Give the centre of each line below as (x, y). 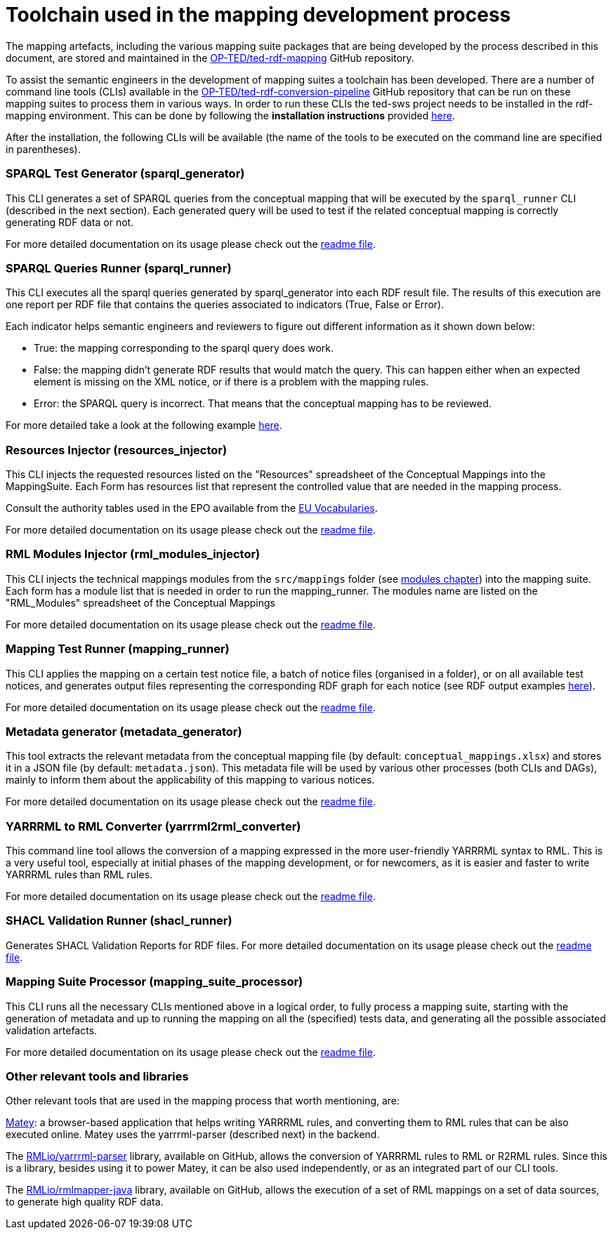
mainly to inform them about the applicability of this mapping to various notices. (190, 780)
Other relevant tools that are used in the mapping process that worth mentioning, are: (203, 1101)
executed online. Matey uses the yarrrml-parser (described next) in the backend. (193, 1135)
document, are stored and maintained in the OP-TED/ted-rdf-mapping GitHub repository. (210, 58)
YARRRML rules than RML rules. (79, 874)
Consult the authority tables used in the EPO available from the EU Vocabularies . (192, 508)
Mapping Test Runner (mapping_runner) (118, 649)
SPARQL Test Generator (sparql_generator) (125, 174)
